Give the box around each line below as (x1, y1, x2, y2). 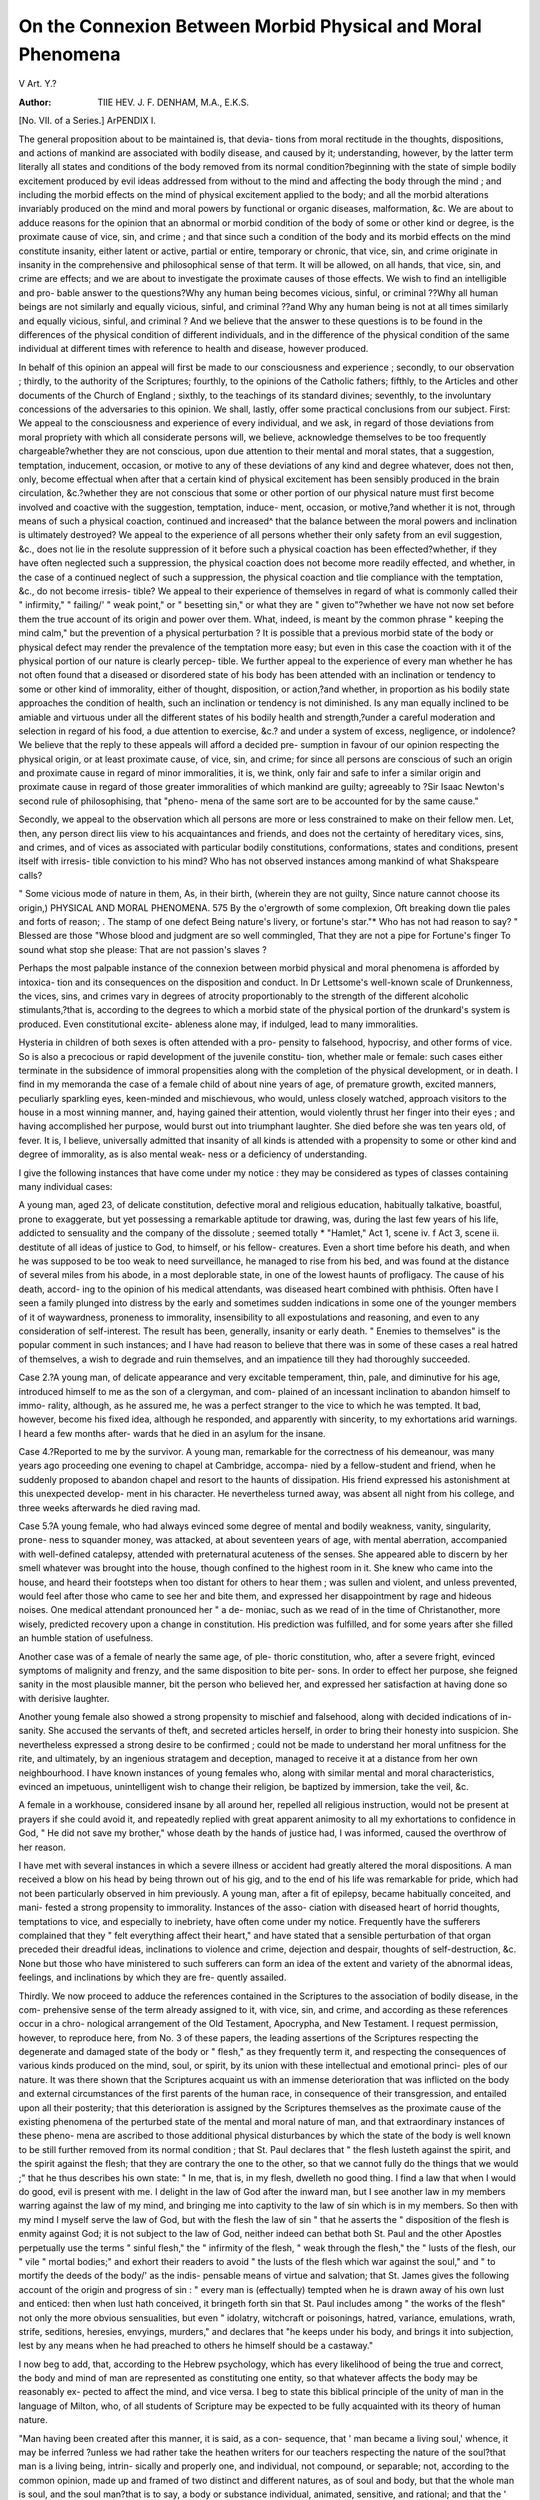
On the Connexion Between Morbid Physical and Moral (18, 15, 482, 37)
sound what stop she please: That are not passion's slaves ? (18, 943, 267, 955)
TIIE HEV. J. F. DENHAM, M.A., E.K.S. (97, 96, 250, 108)
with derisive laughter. (18, 1692, 110, 1704)
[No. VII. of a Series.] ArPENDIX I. (18, 115, 157, 127)
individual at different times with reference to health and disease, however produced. (18, 343, 369, 355)
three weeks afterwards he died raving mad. (18, 1501, 201, 1514)
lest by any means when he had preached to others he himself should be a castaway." (18, 2340, 374, 2352)
